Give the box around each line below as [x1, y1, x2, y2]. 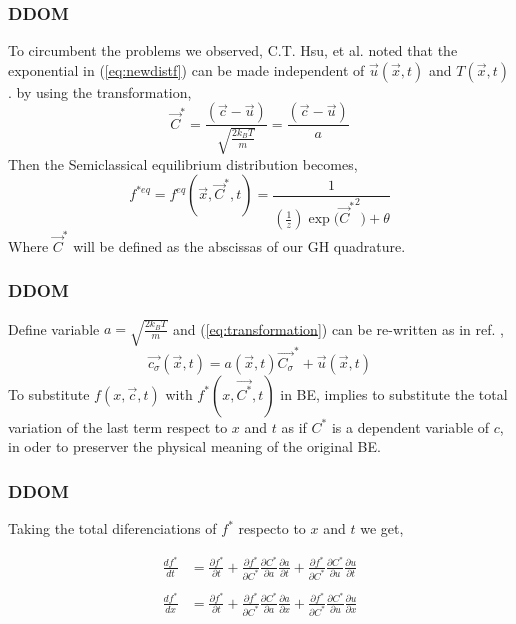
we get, [360, 518, 404, 539]
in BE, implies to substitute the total [280, 383, 508, 404]
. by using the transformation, [8, 81, 192, 102]
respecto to [238, 518, 306, 539]
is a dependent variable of [331, 416, 490, 437]
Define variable [8, 318, 100, 339]
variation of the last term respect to [8, 416, 228, 437]
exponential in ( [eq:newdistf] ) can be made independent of [8, 59, 365, 80]
